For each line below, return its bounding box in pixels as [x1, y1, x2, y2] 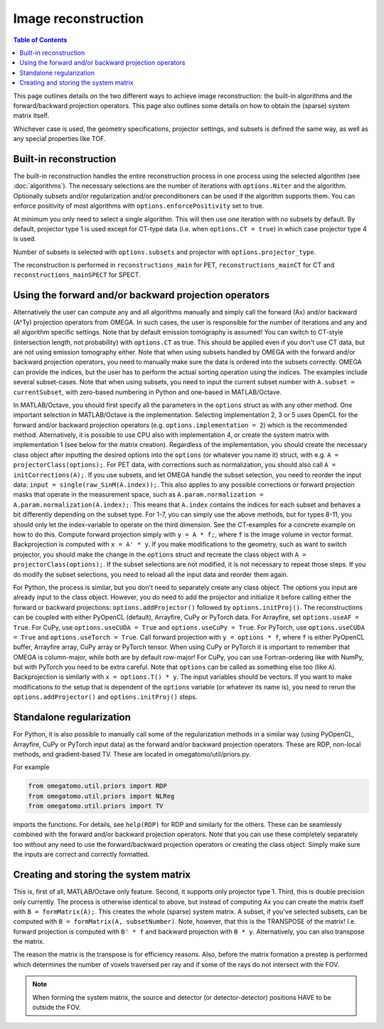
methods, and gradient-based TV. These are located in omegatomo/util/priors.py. [13, 749, 252, 758]
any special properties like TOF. [13, 134, 106, 143]
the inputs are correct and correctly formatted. [13, 850, 149, 859]
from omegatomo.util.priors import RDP [28, 782, 167, 790]
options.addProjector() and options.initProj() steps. [13, 692, 198, 701]
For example [13, 763, 50, 771]
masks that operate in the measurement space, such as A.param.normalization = [13, 490, 264, 499]
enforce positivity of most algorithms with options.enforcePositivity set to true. [13, 201, 265, 210]
